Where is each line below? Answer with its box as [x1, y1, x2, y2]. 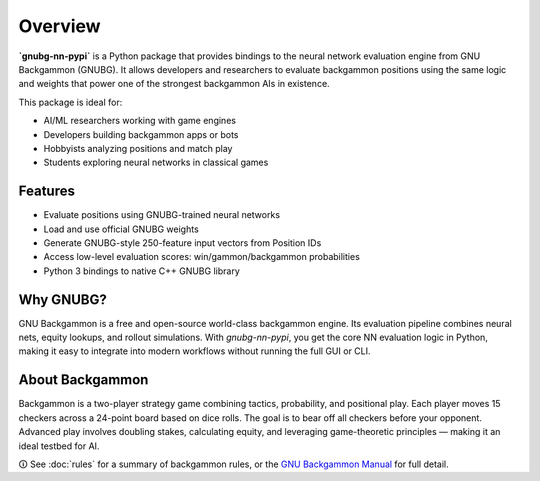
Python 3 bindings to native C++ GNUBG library [43, 265, 240, 277]
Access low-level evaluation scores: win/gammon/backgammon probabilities [43, 251, 360, 263]
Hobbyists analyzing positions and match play [43, 142, 233, 154]
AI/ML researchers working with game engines [43, 115, 237, 127]
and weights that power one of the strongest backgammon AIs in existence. [18, 78, 330, 90]
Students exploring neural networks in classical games [43, 156, 269, 169]
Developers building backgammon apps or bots [43, 128, 239, 140]
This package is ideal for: [18, 96, 123, 108]
